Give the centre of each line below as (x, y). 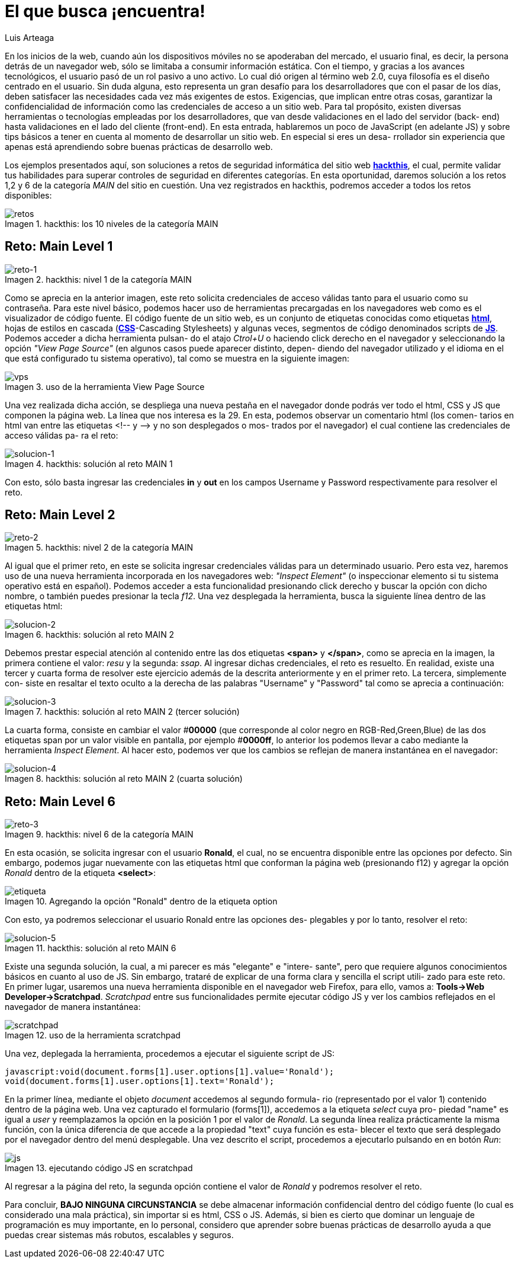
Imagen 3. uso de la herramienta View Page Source (105, 386)
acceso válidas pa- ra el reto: (62, 435)
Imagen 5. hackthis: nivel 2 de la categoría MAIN (99, 548)
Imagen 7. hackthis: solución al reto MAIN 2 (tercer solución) (122, 712)
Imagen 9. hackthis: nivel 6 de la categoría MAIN (99, 834)
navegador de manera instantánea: (73, 1007)
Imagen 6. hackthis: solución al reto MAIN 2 (90, 635)
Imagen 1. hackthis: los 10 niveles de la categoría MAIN (112, 223)
